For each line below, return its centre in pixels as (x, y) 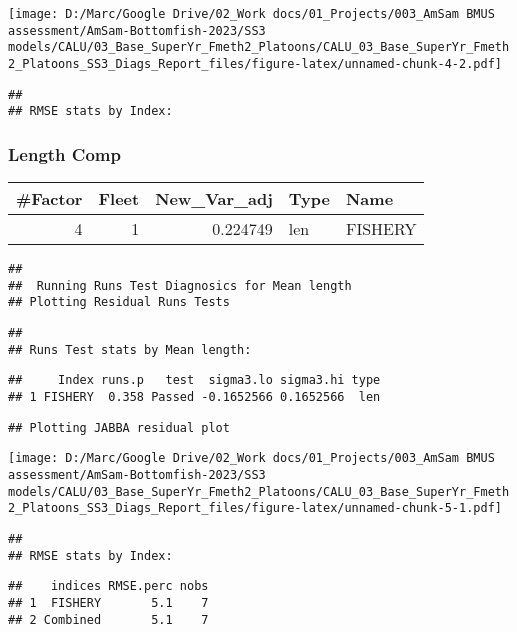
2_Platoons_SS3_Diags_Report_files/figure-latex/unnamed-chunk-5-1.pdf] (255, 508)
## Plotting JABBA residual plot (119, 427)
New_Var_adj (214, 199)
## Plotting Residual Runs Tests (119, 302)
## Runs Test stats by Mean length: (130, 349)
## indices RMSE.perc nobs (108, 586)
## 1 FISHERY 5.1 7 (108, 603)
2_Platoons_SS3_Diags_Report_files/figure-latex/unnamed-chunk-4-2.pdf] (255, 63)
